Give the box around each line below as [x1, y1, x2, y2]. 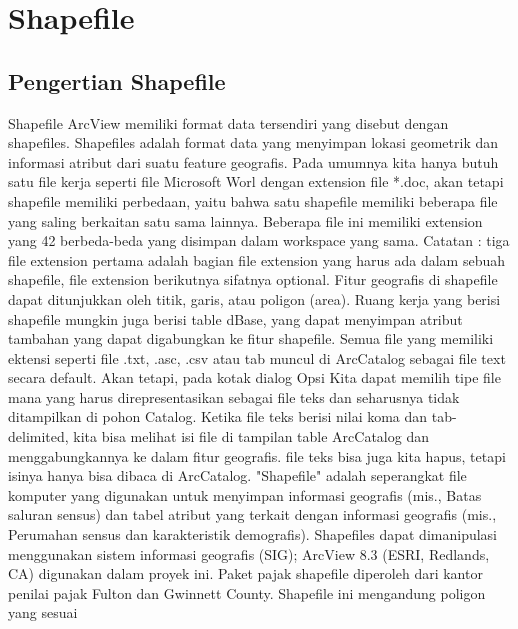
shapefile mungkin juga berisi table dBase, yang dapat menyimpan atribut [8, 308, 463, 329]
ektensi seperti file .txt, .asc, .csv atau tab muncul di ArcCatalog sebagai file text [8, 347, 506, 368]
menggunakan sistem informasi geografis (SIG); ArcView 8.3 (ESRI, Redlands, [8, 543, 490, 564]
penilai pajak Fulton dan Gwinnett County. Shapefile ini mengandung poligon [8, 582, 486, 603]
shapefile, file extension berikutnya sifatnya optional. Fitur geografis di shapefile [8, 269, 498, 290]
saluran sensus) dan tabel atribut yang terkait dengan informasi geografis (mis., [8, 504, 497, 525]
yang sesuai [8, 602, 78, 623]
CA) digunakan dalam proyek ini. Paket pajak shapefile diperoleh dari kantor [8, 563, 483, 584]
